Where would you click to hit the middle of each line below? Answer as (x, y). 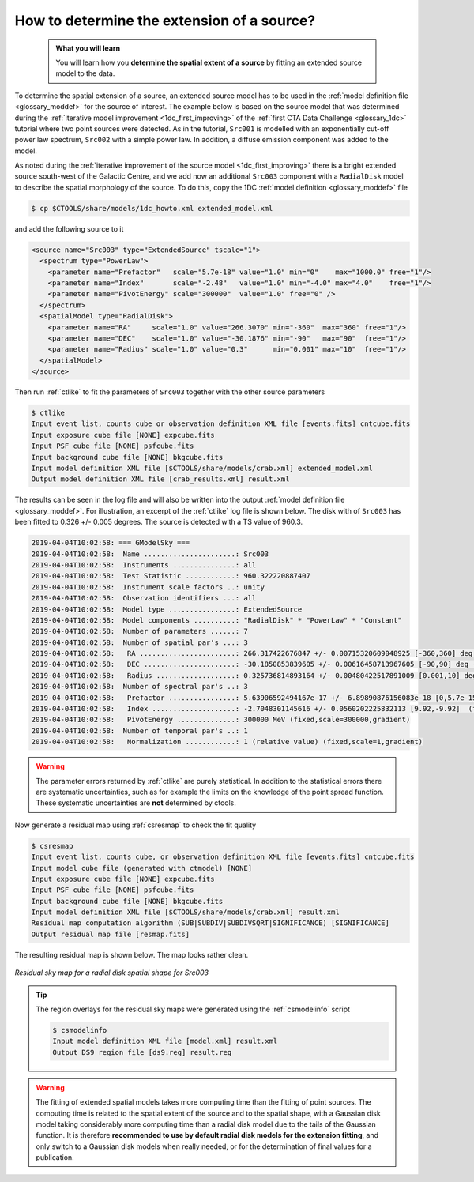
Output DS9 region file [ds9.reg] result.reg (142, 1052)
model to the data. (85, 73)
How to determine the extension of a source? (165, 21)
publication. (55, 1158)
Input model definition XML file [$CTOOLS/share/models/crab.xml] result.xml (185, 912)
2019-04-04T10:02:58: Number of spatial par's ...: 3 (139, 642)
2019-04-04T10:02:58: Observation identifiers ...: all (144, 598)
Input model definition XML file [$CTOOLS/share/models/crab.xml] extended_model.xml (202, 469)
